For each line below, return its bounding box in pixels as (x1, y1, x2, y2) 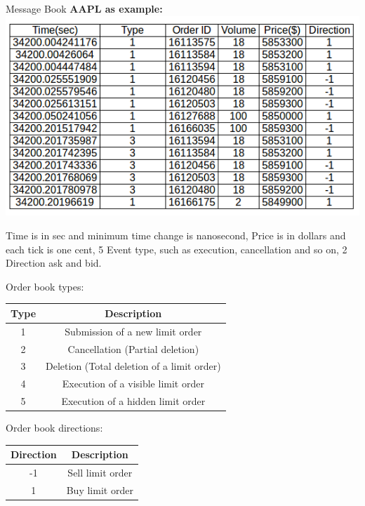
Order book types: (6, 279, 84, 293)
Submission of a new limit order (65, 324, 202, 338)
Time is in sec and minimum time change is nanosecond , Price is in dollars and (6, 228, 346, 243)
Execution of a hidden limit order (61, 394, 206, 408)
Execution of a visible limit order (62, 376, 204, 391)
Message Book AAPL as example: (6, 1, 163, 15)
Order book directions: (6, 420, 103, 435)
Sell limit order (67, 465, 133, 480)
